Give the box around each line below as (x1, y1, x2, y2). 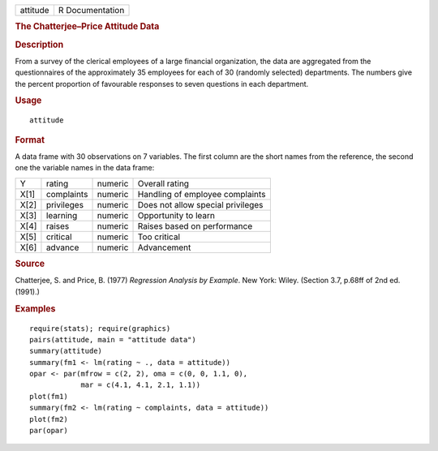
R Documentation (58, 5, 125, 15)
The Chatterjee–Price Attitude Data (15, 21, 160, 32)
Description (15, 39, 64, 50)
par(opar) (29, 426, 68, 436)
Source (15, 258, 45, 269)
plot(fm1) (29, 392, 68, 401)
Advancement (137, 242, 191, 253)
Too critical (137, 231, 181, 243)
